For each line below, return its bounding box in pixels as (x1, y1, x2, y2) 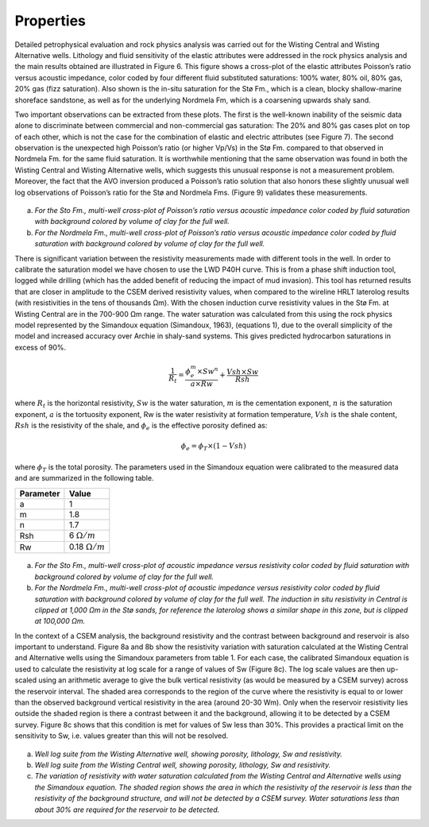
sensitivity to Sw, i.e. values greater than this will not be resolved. (14, 731, 229, 740)
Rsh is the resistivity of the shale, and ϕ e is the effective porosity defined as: (14, 421, 268, 432)
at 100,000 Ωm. (34, 616, 86, 626)
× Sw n (196, 365, 218, 376)
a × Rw (190, 380, 214, 388)
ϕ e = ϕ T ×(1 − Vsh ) (180, 442, 246, 453)
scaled (14, 675, 37, 685)
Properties (14, 12, 87, 29)
